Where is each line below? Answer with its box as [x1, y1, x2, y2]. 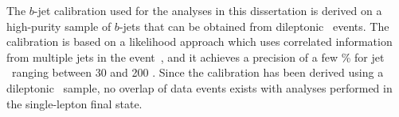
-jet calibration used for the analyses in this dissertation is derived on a [33, 2, 382, 18]
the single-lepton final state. [6, 95, 143, 111]
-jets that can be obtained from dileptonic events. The [119, 17, 389, 34]
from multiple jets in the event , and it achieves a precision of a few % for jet [6, 48, 385, 65]
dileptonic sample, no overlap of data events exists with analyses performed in [6, 79, 393, 96]
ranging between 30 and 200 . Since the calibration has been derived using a [11, 64, 384, 81]
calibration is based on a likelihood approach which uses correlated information [6, 33, 393, 50]
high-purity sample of [6, 17, 111, 34]
